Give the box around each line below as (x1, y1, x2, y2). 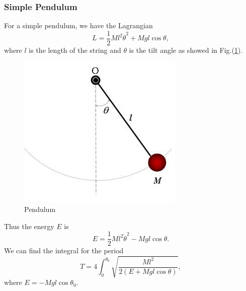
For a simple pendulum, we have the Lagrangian (4, 20, 153, 31)
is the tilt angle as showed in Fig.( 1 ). (129, 44, 243, 55)
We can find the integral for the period (4, 245, 124, 256)
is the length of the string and (29, 44, 121, 55)
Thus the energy (4, 221, 54, 231)
